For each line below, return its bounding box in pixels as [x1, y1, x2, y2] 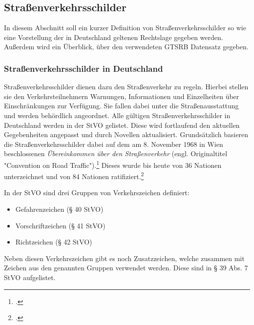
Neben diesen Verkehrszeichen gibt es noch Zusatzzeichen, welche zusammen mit [4, 253, 245, 263]
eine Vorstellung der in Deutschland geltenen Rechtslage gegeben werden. [4, 32, 223, 42]
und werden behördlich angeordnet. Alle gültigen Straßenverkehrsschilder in [4, 110, 231, 120]
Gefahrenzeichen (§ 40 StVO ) [15, 204, 104, 214]
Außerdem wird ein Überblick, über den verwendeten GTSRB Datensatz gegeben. [4, 41, 249, 52]
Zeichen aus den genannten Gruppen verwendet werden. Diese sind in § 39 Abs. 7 [4, 263, 248, 273]
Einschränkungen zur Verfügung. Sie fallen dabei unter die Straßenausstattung [4, 101, 239, 111]
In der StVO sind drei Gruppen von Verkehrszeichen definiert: [4, 187, 190, 198]
